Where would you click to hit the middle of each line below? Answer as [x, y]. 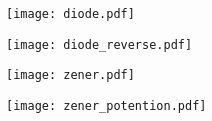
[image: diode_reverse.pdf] [99, 44]
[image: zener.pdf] [70, 75]
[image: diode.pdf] [70, 14]
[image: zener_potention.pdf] [106, 105]
